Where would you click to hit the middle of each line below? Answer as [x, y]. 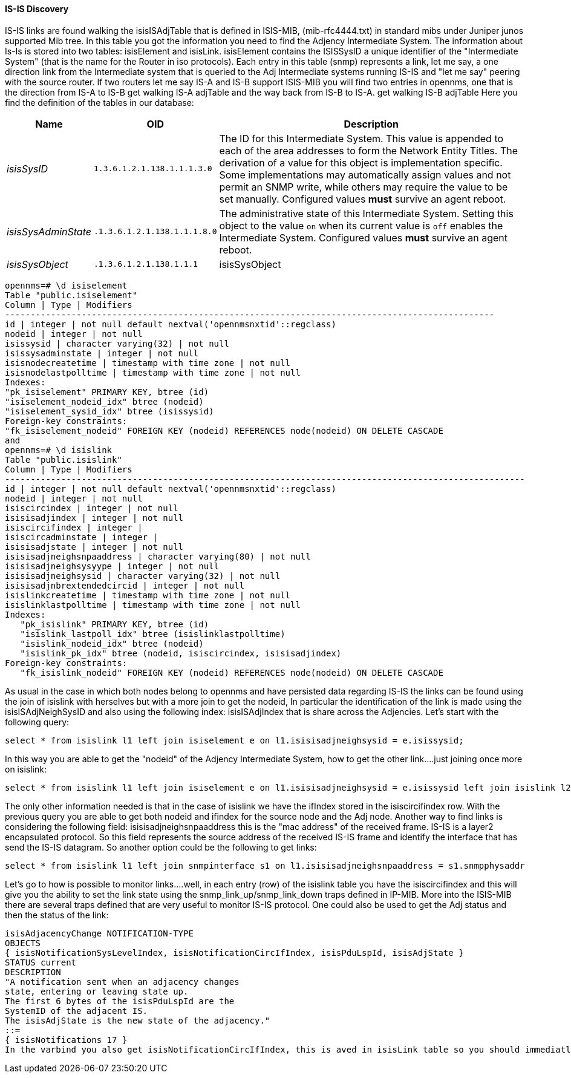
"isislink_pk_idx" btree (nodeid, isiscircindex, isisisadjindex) [181, 653]
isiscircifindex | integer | [74, 527]
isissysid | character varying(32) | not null [117, 343]
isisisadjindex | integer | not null [94, 518]
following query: [37, 722]
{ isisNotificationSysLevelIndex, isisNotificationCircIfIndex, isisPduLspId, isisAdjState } [234, 952]
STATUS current [41, 962]
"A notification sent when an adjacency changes [122, 982]
